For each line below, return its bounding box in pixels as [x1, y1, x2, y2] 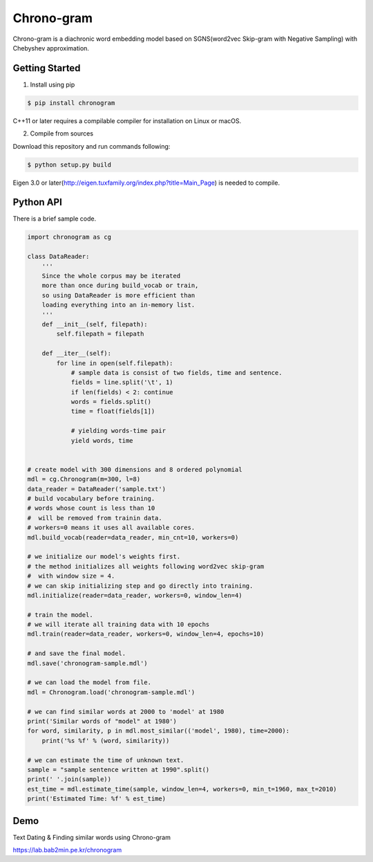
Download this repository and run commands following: [12, 142, 171, 150]
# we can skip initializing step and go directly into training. [27, 582, 254, 589]
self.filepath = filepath [56, 330, 144, 338]
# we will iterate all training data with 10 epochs [27, 621, 210, 629]
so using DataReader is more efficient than [41, 291, 195, 299]
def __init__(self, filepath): [41, 320, 148, 328]
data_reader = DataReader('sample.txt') [27, 485, 166, 493]
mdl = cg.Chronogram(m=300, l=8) [27, 475, 141, 484]
